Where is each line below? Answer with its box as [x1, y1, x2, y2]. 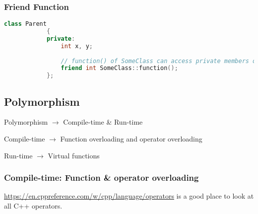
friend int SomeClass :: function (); [61, 65, 178, 72]
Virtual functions [48, 150, 100, 160]
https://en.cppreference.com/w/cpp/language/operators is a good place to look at [4, 191, 254, 201]
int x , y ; [61, 42, 93, 50]
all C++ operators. [4, 201, 63, 211]
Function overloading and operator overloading [60, 134, 202, 144]
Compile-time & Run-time [63, 117, 143, 127]
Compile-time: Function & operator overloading [4, 171, 199, 184]
